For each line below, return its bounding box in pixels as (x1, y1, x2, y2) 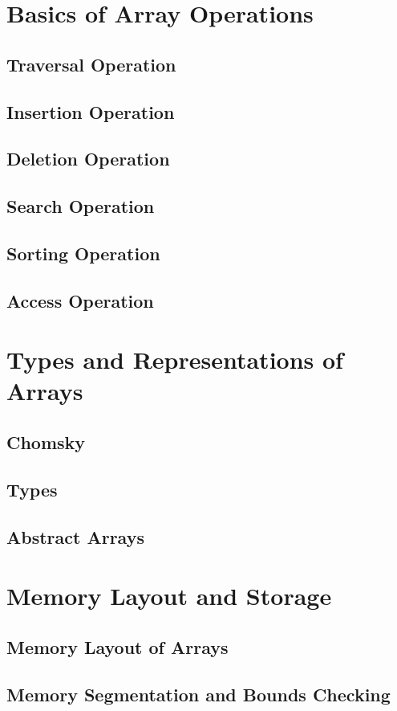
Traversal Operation (6, 51, 176, 76)
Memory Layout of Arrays (6, 634, 229, 659)
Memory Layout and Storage (6, 579, 332, 612)
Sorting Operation (6, 240, 160, 265)
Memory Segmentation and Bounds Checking (6, 681, 391, 706)
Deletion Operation (6, 146, 170, 171)
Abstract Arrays (6, 524, 144, 549)
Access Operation (6, 288, 154, 313)
